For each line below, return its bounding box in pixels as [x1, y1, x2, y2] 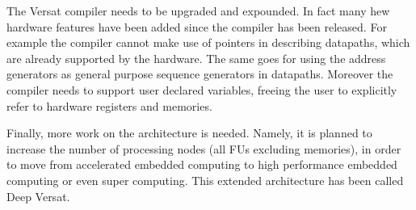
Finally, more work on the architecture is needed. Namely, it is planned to [6, 124, 372, 141]
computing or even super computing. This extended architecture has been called [6, 171, 404, 188]
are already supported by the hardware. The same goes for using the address [6, 49, 386, 66]
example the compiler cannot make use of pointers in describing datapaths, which [6, 34, 410, 51]
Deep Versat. [6, 187, 70, 204]
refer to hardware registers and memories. [6, 97, 212, 114]
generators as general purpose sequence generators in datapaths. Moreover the [6, 65, 393, 82]
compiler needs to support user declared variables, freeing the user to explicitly [6, 81, 397, 98]
